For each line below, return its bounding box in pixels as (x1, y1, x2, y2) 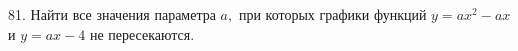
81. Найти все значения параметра (8, 4, 216, 24)
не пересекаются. (89, 23, 195, 44)
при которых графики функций (238, 4, 427, 24)
